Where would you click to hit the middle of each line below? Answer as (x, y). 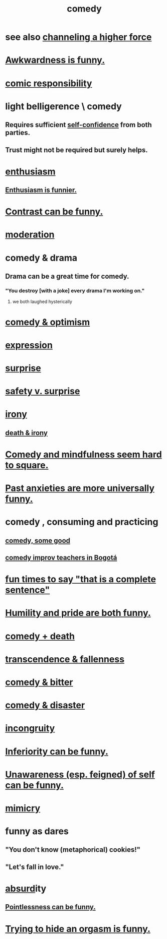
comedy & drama (41, 258)
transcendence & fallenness (65, 659)
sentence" (28, 590)
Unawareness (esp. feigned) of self (80, 774)
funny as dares (37, 831)
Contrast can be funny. (54, 212)
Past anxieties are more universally (80, 488)
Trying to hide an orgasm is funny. (78, 929)
